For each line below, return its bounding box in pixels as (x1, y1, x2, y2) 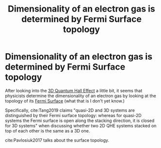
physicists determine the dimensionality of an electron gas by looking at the (5, 93, 156, 99)
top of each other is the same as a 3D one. (5, 128, 90, 133)
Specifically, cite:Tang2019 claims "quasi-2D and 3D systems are (5, 107, 135, 113)
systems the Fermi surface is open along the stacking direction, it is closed (5, 118, 155, 123)
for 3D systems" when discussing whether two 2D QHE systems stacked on (5, 122, 157, 129)
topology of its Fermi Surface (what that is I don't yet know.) (5, 98, 125, 104)
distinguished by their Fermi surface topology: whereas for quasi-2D (5, 112, 142, 118)
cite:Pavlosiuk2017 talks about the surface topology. (5, 137, 110, 143)
